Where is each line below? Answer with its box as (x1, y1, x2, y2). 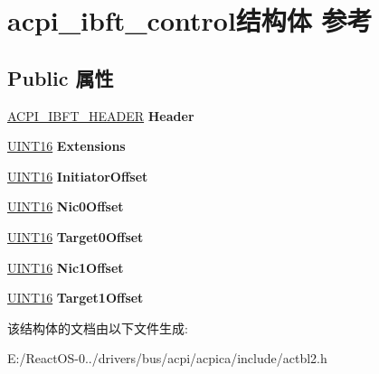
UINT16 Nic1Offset (7, 257, 124, 276)
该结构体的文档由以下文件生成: (7, 318, 188, 337)
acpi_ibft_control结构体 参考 (7, 2, 373, 39)
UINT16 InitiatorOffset (7, 166, 148, 185)
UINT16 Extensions (7, 136, 126, 155)
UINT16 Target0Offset (7, 227, 144, 246)
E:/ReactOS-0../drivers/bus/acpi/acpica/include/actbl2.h (7, 349, 327, 368)
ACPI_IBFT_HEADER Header (7, 106, 194, 125)
